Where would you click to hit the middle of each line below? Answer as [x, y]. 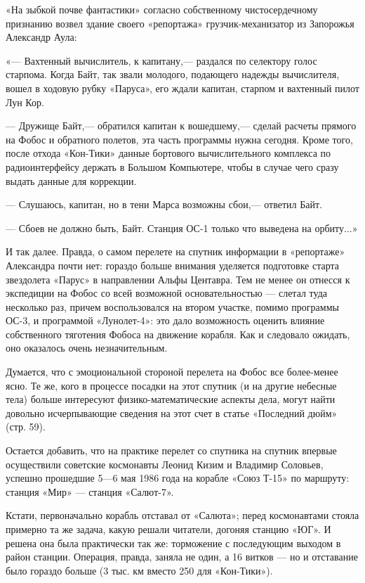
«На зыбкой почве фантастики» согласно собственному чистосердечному [162, 9]
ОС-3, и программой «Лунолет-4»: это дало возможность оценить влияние [165, 320]
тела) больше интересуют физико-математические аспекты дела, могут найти [171, 399]
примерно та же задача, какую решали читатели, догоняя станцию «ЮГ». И [168, 529]
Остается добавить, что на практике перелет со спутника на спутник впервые [171, 450]
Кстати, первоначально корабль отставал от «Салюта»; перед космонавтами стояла [182, 515]
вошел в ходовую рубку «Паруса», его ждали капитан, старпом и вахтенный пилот [182, 88]
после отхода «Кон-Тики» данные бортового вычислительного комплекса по [168, 153]
